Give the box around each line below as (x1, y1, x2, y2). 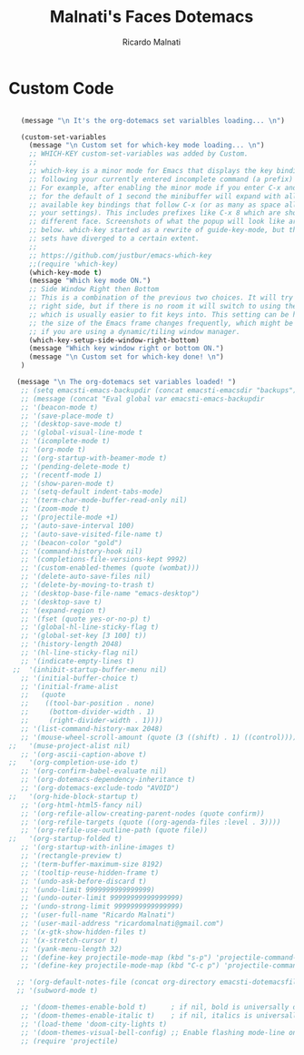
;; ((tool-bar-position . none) (20, 699, 155, 708)
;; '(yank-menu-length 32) (20, 944, 123, 953)
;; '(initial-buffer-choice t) (20, 674, 140, 683)
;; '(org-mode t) (20, 445, 87, 454)
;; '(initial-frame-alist (20, 682, 119, 691)
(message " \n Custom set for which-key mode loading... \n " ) (28, 141, 265, 150)
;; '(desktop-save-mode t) (20, 420, 123, 429)
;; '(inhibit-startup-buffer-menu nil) (12, 664, 168, 675)
